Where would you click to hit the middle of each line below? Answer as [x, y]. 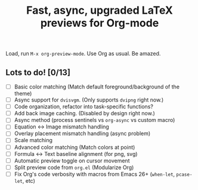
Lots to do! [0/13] [38, 72]
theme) [23, 94]
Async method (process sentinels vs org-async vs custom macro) [95, 120]
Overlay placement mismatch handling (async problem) [82, 134]
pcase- [184, 174]
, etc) [29, 180]
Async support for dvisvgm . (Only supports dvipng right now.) [89, 100]
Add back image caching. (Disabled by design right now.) [85, 114]
